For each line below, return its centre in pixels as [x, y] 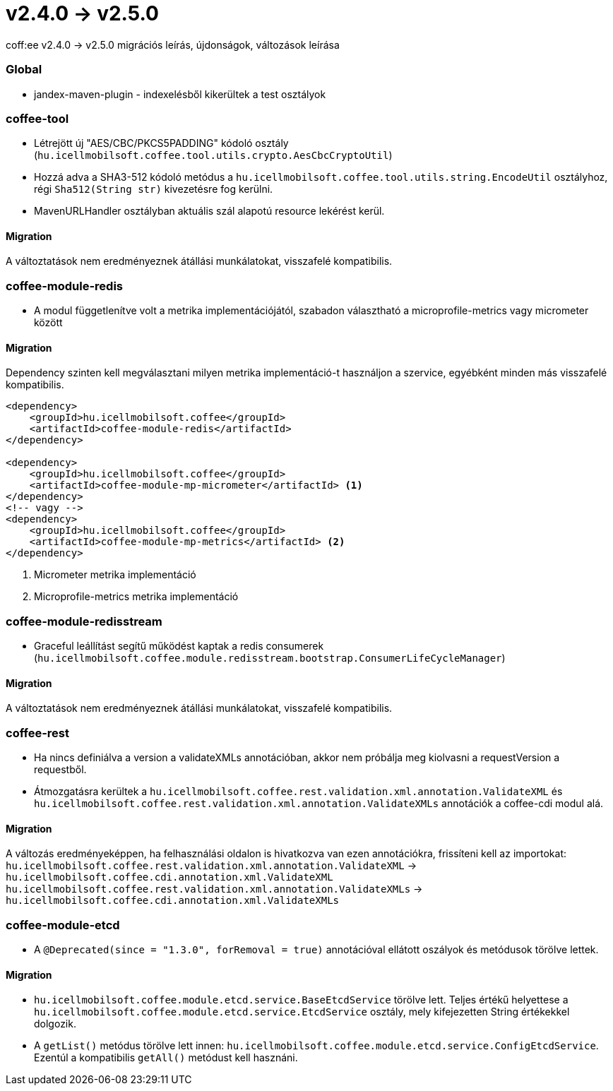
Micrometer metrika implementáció [115, 575]
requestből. [60, 770]
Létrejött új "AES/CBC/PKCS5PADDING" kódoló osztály [161, 143]
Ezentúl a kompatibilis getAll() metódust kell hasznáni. [166, 1058]
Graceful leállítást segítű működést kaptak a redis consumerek [179, 646]
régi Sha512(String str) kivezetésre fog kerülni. [154, 189]
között [48, 323]
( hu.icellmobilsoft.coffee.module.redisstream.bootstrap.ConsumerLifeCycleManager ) [270, 658]
